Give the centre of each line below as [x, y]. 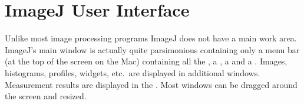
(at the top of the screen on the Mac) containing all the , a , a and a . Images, [146, 61]
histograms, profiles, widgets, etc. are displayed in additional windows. [133, 72]
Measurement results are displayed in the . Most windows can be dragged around [151, 84]
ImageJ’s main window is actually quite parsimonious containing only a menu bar [152, 49]
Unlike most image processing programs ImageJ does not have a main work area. [151, 38]
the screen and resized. [46, 96]
